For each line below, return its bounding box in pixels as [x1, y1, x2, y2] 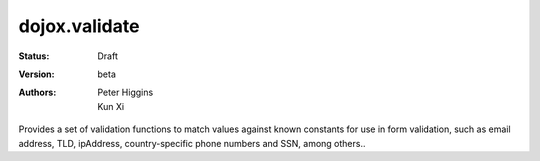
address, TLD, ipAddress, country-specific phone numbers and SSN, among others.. [18, 137, 366, 149]
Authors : [18, 86, 57, 99]
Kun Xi [97, 100, 125, 112]
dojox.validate [18, 15, 140, 37]
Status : [18, 50, 50, 62]
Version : [18, 68, 55, 80]
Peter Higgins [97, 86, 154, 99]
